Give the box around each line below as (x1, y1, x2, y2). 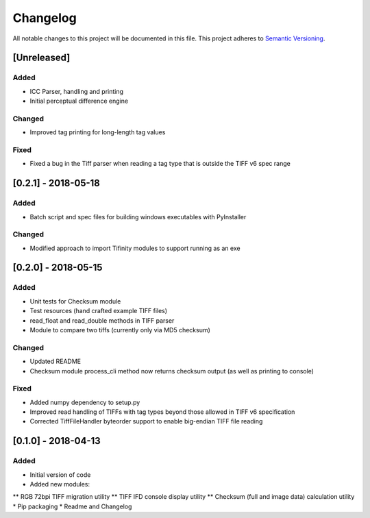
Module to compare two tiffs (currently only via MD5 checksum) (29, 326, 210, 334)
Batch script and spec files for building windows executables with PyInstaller (29, 212, 247, 221)
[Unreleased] (12, 52, 71, 64)
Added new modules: (29, 480, 90, 488)
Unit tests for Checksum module (29, 297, 121, 305)
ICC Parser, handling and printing (29, 87, 123, 95)
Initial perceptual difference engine (29, 97, 129, 106)
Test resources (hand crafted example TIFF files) (29, 307, 168, 315)
